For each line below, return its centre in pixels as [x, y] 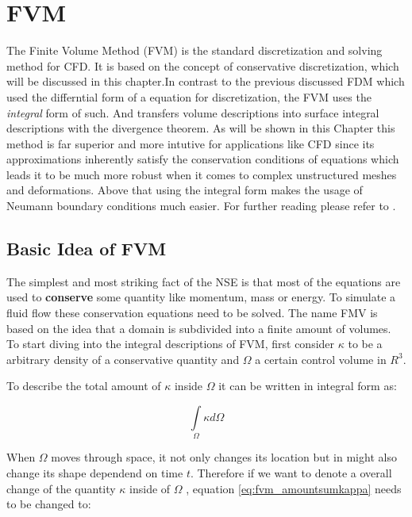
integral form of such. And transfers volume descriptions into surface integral [193, 112]
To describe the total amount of [84, 386]
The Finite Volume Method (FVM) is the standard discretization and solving [194, 50]
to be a [365, 344]
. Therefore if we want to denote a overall [291, 472]
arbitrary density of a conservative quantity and [123, 359]
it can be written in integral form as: [308, 386]
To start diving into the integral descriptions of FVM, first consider [171, 344]
